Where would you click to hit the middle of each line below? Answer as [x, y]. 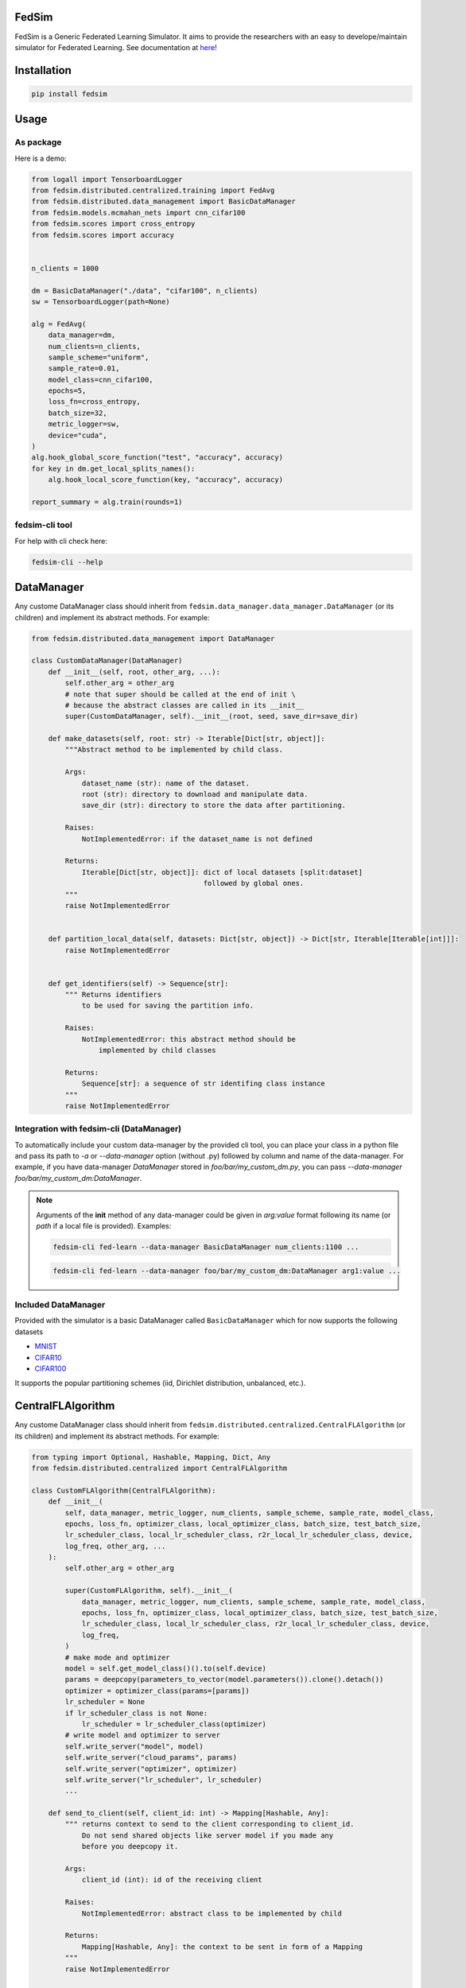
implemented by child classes [157, 1050]
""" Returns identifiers [113, 995]
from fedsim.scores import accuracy [103, 235]
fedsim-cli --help [67, 562]
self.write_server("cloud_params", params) [151, 1758]
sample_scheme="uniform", [99, 357]
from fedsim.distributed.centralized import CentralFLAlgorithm [159, 1468]
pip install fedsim [69, 94]
